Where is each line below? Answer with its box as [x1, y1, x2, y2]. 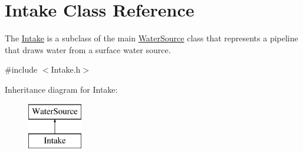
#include [5, 63, 38, 76]
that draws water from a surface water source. [5, 43, 171, 56]
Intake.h [51, 63, 81, 76]
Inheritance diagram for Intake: [5, 83, 118, 95]
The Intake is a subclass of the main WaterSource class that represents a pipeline [5, 32, 298, 44]
